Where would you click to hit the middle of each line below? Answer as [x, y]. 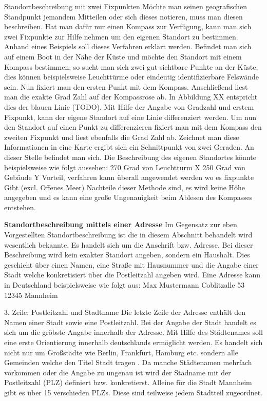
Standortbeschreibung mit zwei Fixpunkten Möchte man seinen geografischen [126, 6]
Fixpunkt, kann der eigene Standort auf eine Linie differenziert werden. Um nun [130, 117]
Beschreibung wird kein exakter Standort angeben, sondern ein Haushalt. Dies [127, 255]
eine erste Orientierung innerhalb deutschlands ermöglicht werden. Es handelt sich [133, 342]
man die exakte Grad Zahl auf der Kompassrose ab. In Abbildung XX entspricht [131, 97]
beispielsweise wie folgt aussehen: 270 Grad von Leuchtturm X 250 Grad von [125, 167]
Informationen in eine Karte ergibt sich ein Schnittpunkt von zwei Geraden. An [129, 147]
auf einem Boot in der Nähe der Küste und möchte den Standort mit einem [123, 56]
